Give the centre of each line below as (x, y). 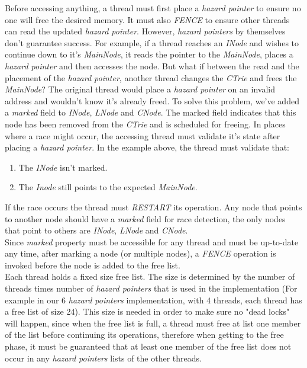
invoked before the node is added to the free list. (93, 265)
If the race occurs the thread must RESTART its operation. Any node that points (153, 207)
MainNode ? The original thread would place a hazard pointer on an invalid (140, 89)
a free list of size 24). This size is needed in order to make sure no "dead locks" (147, 311)
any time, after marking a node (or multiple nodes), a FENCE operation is (140, 253)
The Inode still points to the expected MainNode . (108, 187)
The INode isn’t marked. (63, 167)
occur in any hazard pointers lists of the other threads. (103, 358)
